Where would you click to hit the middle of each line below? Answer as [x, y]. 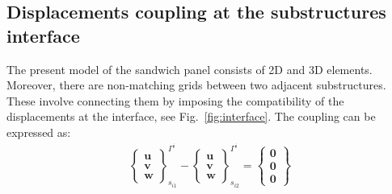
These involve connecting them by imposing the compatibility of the [175, 100]
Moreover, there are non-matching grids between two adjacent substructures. [196, 85]
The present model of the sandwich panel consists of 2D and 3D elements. [190, 69]
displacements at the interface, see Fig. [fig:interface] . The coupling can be [191, 116]
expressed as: [39, 132]
